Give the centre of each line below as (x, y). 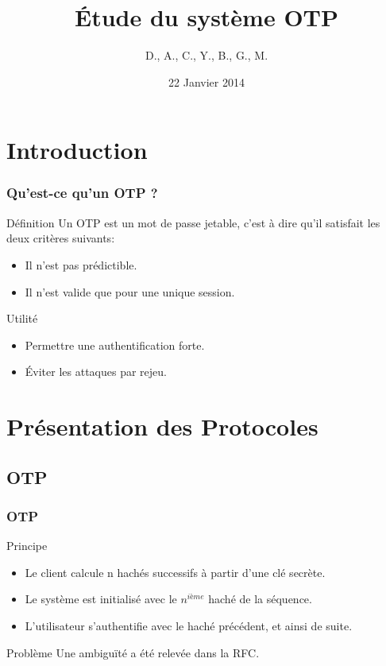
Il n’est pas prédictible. (81, 264)
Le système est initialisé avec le (101, 599)
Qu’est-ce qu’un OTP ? (82, 193)
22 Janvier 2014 (207, 81)
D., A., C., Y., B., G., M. (207, 55)
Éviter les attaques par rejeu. (96, 372)
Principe (27, 546)
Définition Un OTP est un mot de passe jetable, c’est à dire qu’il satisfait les (193, 222)
